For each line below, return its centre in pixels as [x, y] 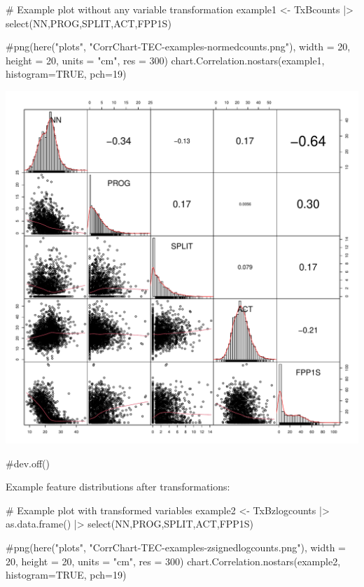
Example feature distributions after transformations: [118, 487]
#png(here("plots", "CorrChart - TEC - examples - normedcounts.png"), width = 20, [178, 47]
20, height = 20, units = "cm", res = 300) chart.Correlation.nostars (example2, [173, 561]
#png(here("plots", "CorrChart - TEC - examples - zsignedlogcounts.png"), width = [176, 547]
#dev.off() [28, 463]
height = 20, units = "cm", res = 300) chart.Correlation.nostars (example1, [165, 60]
